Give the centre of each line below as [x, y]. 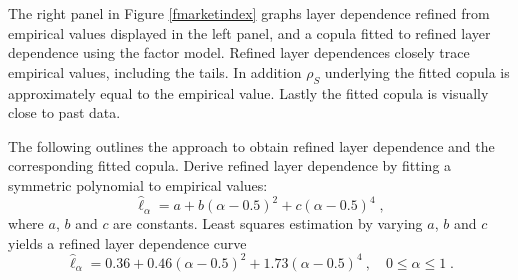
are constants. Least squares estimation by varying [268, 223]
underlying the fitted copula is [417, 71]
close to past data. [64, 112]
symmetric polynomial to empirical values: [138, 184]
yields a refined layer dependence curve [127, 242]
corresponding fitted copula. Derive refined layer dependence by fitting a [230, 165]
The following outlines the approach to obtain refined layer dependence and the [251, 145]
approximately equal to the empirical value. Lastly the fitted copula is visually [248, 92]
